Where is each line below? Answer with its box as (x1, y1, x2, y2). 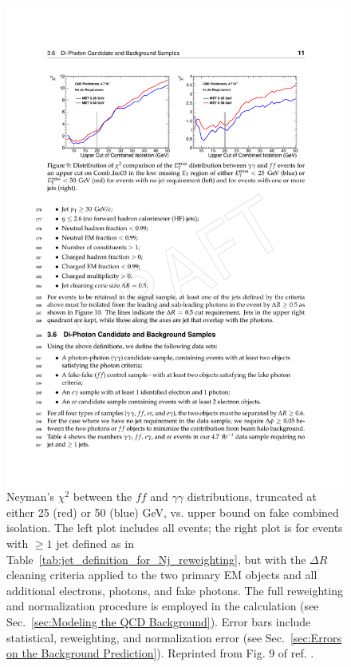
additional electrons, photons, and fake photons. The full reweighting (6, 582, 343, 598)
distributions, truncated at (187, 488, 317, 505)
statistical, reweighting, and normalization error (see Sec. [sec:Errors (6, 629, 342, 645)
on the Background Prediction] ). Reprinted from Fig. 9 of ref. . (6, 645, 314, 661)
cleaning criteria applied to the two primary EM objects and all (6, 566, 317, 583)
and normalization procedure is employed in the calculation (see (6, 598, 319, 614)
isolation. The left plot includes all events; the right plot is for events (6, 519, 343, 536)
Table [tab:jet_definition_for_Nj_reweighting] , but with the (6, 550, 306, 567)
